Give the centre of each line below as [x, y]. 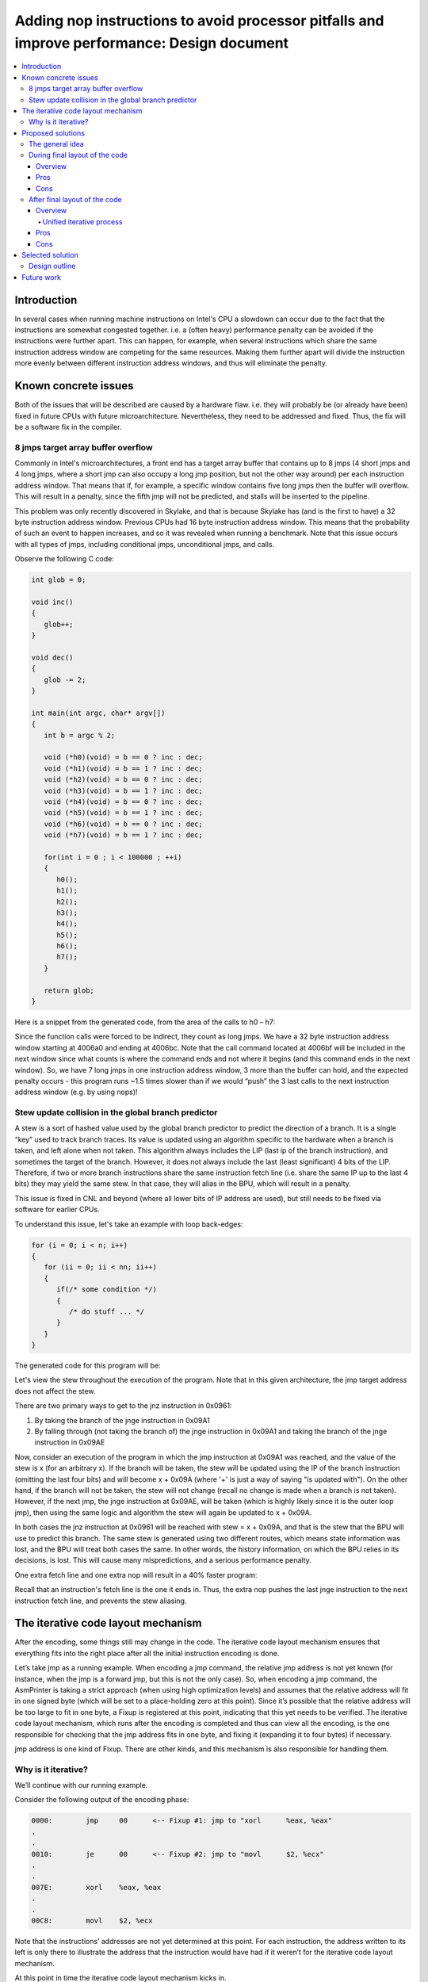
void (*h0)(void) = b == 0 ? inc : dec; [124, 758]
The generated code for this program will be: [88, 1366]
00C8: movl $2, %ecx [92, 1920]
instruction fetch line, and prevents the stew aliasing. [101, 1601]
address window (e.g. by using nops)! [76, 1092]
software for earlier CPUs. [57, 1210]
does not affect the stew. [55, 1391]
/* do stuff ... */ [107, 1311]
